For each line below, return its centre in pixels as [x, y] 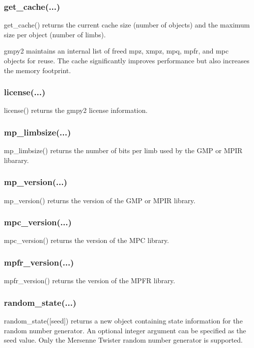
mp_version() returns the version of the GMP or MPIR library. [100, 200]
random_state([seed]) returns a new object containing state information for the [123, 321]
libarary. [16, 160]
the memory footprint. [38, 70]
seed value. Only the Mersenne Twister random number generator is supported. [123, 340]
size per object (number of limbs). [55, 34]
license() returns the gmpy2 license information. [76, 110]
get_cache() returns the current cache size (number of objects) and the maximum [127, 25]
